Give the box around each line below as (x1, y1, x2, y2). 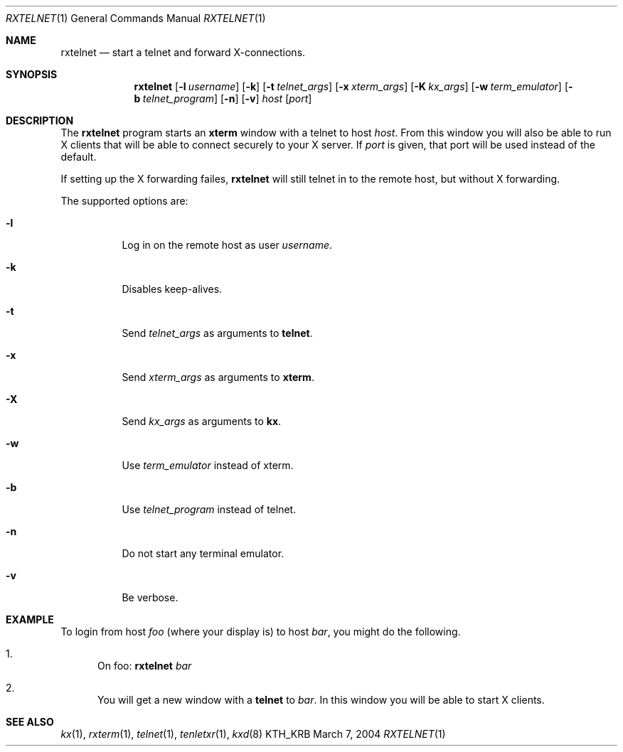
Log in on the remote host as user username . (122, 239, 333, 251)
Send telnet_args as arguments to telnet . (122, 327, 313, 339)
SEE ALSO (6, 716, 54, 728)
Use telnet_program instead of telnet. (122, 503, 297, 515)
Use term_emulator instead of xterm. (122, 459, 294, 471)
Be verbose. (122, 591, 179, 603)
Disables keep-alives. (122, 283, 223, 295)
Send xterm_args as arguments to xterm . (122, 371, 314, 383)
